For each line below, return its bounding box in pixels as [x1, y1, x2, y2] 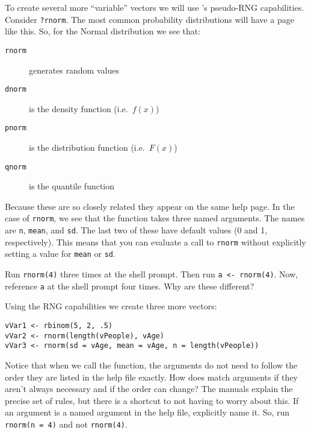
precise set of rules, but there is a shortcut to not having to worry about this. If [5, 394, 299, 406]
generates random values [29, 63, 119, 76]
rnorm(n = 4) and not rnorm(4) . [5, 417, 128, 430]
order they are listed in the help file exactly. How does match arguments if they [5, 370, 298, 383]
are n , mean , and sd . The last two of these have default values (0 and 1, [5, 224, 268, 236]
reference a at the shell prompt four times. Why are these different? [5, 279, 254, 292]
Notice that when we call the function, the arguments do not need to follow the [5, 358, 298, 371]
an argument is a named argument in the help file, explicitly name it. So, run [5, 406, 290, 419]
